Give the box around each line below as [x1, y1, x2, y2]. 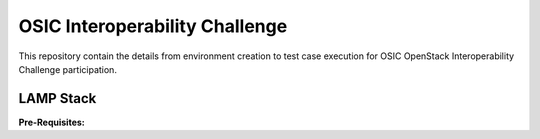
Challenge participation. [18, 63, 117, 75]
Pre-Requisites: [18, 116, 85, 128]
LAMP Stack [18, 90, 97, 107]
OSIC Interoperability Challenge [18, 15, 288, 37]
